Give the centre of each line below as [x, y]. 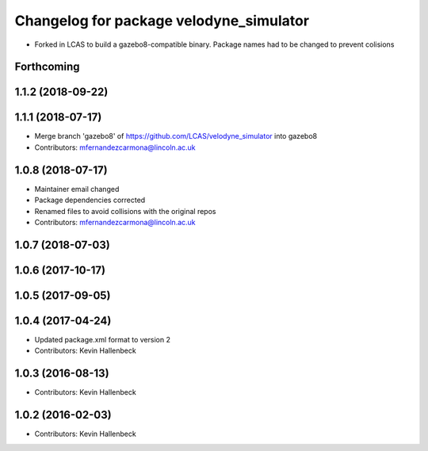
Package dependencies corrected [90, 200]
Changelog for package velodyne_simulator [162, 21]
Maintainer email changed [77, 189]
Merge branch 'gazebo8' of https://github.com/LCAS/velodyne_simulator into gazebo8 [176, 136]
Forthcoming [47, 67]
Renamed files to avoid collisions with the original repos [125, 211]
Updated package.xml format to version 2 [102, 339]
